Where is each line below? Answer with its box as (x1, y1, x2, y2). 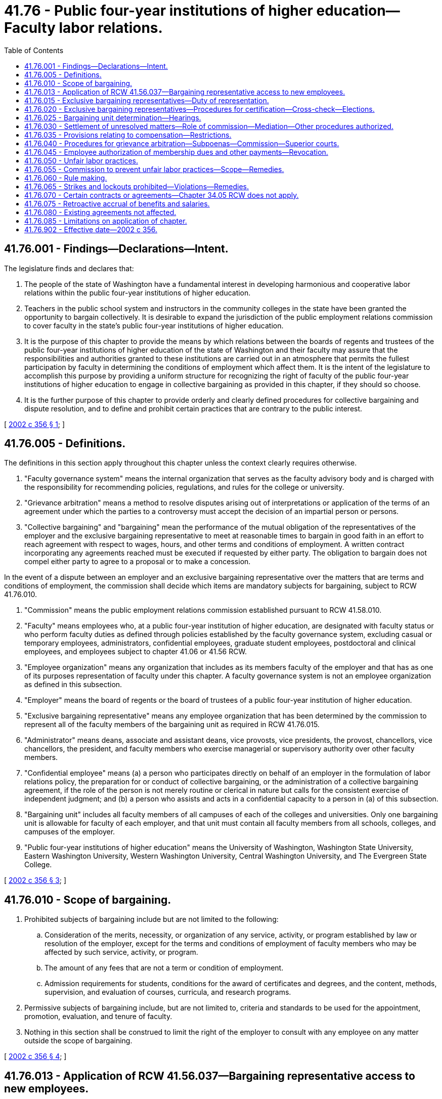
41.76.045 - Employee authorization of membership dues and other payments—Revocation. (24, 147, 328, 156)
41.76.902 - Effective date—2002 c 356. (24, 225, 158, 234)
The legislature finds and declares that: (4, 264, 134, 273)
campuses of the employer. (24, 827, 115, 836)
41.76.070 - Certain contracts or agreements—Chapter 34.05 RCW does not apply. (24, 190, 299, 199)
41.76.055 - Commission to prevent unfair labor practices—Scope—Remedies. (24, 164, 284, 174)
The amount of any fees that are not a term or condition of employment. (45, 963, 284, 973)
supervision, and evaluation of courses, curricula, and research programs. (45, 988, 291, 997)
